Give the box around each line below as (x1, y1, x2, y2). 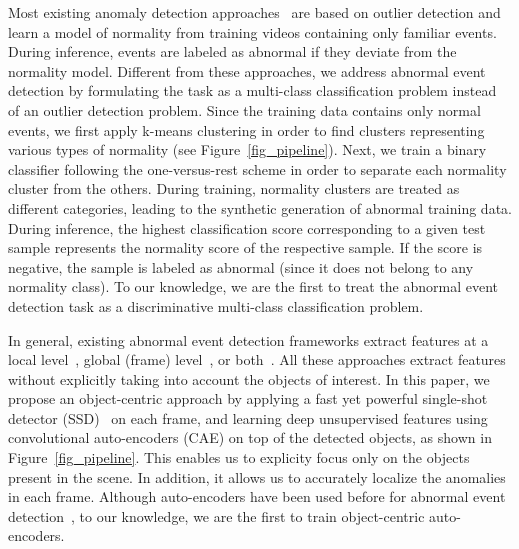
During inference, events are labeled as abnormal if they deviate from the (8, 41, 457, 62)
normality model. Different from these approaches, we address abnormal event (8, 60, 486, 81)
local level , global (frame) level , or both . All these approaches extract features (8, 349, 506, 370)
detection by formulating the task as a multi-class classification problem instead (8, 80, 497, 101)
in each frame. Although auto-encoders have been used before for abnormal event (8, 486, 506, 507)
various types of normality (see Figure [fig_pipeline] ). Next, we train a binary (8, 139, 487, 160)
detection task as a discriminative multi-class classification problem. (8, 295, 424, 316)
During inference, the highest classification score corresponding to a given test (8, 217, 486, 238)
